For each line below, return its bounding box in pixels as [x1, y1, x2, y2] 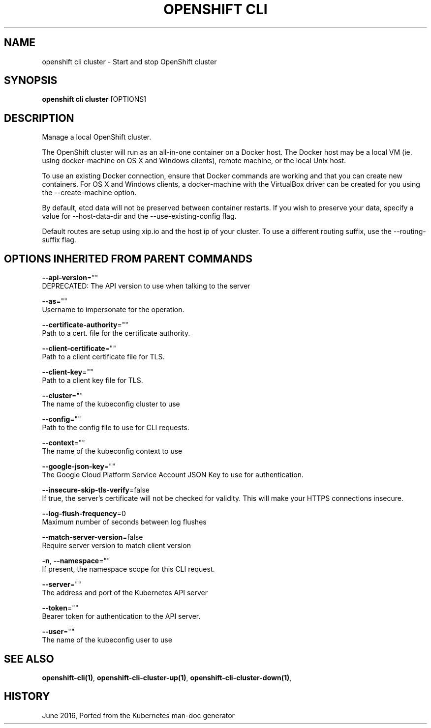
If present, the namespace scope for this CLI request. [42, 565, 215, 574]
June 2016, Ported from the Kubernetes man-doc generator [42, 711, 235, 720]
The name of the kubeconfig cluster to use [42, 400, 180, 408]
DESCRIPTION [4, 112, 74, 124]
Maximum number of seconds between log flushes [42, 518, 207, 526]
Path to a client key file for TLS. [42, 376, 143, 385]
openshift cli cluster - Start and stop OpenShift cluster [42, 57, 217, 66]
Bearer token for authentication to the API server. [42, 612, 201, 621]
